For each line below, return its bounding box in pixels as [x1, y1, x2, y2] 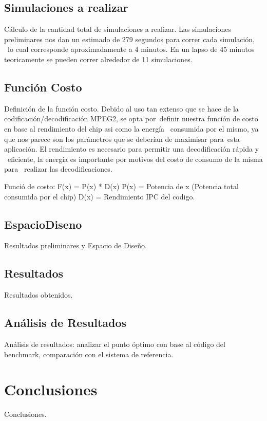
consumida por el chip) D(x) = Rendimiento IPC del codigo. [4, 191, 195, 202]
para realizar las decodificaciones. [4, 163, 112, 174]
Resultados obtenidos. [4, 289, 73, 300]
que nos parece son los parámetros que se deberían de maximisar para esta [4, 133, 240, 144]
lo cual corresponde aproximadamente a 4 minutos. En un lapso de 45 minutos [7, 44, 255, 54]
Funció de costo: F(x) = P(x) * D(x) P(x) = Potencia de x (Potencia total [4, 180, 239, 191]
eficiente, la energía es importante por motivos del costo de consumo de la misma [7, 153, 263, 164]
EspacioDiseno [4, 216, 82, 232]
